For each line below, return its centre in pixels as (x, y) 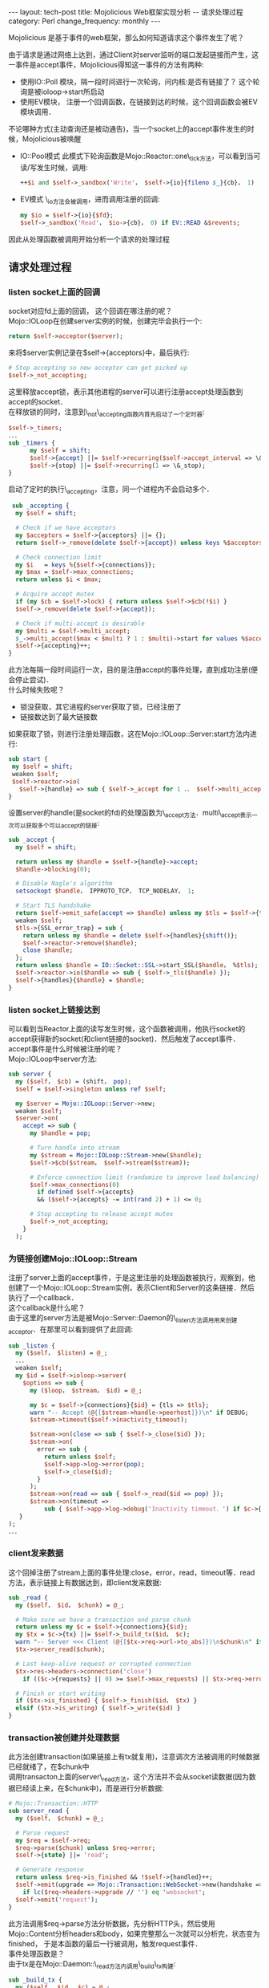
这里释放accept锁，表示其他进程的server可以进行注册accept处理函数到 (126, 392)
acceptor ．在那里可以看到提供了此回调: (71, 1330)
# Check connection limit (59, 557)
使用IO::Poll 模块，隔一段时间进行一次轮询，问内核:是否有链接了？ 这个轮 (140, 81)
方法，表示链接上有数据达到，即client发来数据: (85, 1582)
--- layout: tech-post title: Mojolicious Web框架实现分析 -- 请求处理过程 (126, 12)
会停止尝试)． (31, 680)
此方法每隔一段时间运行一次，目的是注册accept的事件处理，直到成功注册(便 (133, 670)
